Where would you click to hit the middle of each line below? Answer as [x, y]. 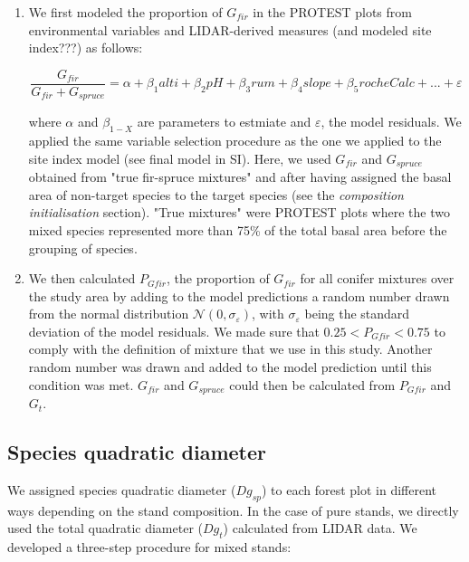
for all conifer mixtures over [377, 278]
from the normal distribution [109, 314]
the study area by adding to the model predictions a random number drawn [239, 295]
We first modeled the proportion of [125, 12]
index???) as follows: [86, 48]
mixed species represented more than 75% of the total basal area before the [238, 229]
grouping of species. [83, 248]
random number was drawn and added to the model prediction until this [230, 367]
